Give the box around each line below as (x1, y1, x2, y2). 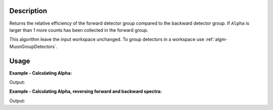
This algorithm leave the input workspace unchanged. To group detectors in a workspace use (9, 36, 205, 42)
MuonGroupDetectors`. (9, 43, 58, 49)
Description (9, 7, 48, 15)
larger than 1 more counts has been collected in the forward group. (9, 27, 149, 33)
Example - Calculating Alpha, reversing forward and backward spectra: (9, 88, 162, 94)
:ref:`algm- (205, 36, 227, 42)
